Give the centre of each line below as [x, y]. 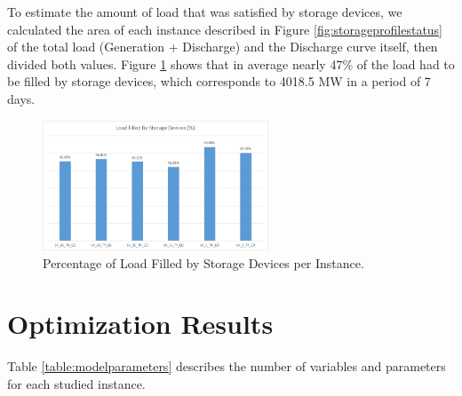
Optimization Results [140, 324]
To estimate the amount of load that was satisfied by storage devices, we [205, 12]
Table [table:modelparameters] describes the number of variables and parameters [227, 366]
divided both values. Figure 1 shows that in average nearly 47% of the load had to [231, 63]
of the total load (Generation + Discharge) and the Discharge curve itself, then [223, 47]
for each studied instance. [76, 383]
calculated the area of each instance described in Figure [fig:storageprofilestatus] [225, 29]
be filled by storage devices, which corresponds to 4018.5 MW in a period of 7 [219, 81]
